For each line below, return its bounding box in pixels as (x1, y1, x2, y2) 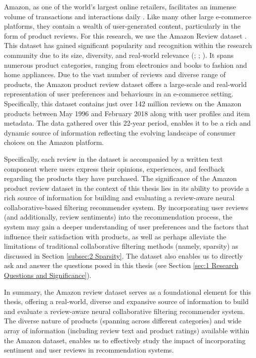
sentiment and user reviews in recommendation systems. (4, 345, 174, 355)
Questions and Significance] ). (4, 270, 91, 280)
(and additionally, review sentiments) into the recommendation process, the (4, 212, 233, 222)
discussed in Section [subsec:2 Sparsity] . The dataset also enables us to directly (4, 250, 243, 261)
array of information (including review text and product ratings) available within (4, 325, 250, 335)
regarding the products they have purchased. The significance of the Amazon (4, 173, 237, 183)
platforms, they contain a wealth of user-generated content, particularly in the (4, 21, 241, 31)
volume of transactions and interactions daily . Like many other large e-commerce (4, 11, 252, 21)
